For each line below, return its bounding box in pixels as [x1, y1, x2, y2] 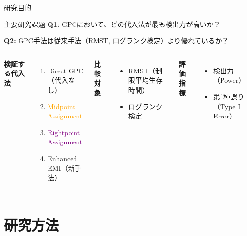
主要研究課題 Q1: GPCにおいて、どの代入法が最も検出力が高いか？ [4, 19, 221, 29]
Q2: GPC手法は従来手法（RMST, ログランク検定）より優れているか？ [4, 35, 229, 46]
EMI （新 [48, 163, 75, 173]
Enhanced [48, 153, 77, 163]
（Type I [213, 101, 241, 111]
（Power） [213, 75, 246, 85]
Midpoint [48, 101, 75, 111]
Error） [213, 111, 237, 121]
